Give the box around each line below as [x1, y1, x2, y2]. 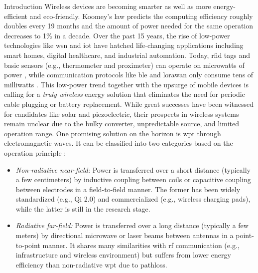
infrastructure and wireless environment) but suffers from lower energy [15, 250, 231, 260]
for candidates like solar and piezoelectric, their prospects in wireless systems [4, 108, 239, 119]
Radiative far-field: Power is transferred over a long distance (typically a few [15, 220, 249, 231]
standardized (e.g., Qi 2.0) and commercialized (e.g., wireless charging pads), [15, 194, 251, 204]
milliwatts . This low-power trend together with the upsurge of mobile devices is [4, 79, 249, 89]
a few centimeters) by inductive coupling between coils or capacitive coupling [15, 174, 251, 185]
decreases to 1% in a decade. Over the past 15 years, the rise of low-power [4, 30, 230, 40]
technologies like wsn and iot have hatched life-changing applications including [4, 40, 244, 50]
